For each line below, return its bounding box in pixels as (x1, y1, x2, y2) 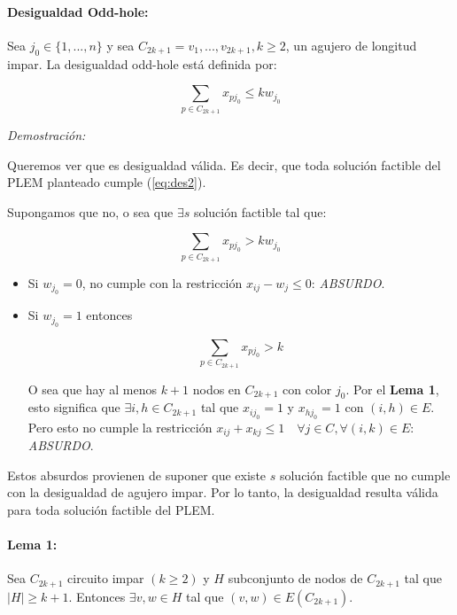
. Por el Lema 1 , (345, 379, 439, 398)
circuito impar (67, 569, 144, 588)
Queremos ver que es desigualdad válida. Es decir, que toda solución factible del (7, 155, 441, 174)
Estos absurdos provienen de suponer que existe (7, 465, 267, 484)
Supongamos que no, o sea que (7, 202, 174, 221)
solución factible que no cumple (279, 465, 451, 484)
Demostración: (7, 125, 86, 144)
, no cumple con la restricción (81, 274, 243, 292)
